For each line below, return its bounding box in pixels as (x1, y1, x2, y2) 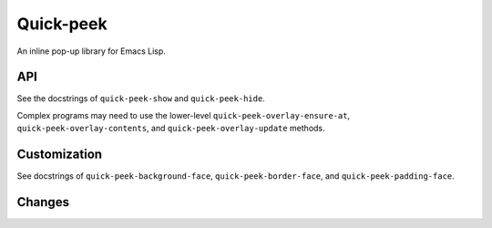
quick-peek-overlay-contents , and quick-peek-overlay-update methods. (16, 123, 325, 134)
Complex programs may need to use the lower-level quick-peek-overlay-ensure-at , (16, 109, 351, 120)
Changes (16, 194, 70, 210)
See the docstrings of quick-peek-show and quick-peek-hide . (16, 93, 266, 104)
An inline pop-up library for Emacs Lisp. (16, 46, 166, 57)
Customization (16, 147, 103, 162)
